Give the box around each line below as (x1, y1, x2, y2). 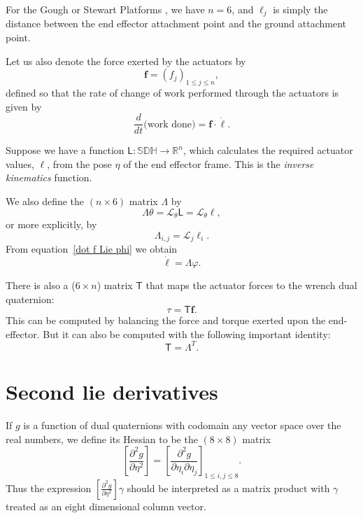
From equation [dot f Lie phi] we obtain (6, 241, 178, 256)
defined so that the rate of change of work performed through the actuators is (6, 85, 339, 100)
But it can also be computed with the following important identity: (43, 326, 331, 341)
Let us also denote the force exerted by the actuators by (6, 53, 246, 68)
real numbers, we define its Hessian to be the (6, 431, 198, 446)
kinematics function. (6, 170, 92, 185)
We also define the (6, 194, 85, 209)
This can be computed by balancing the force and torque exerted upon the (6, 313, 326, 328)
